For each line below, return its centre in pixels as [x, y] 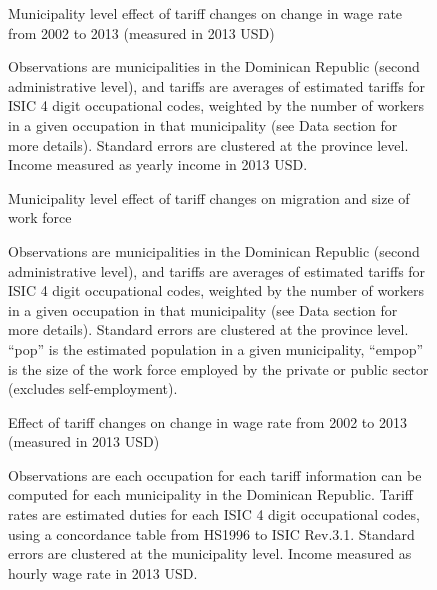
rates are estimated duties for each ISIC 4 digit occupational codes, [214, 514]
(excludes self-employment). [93, 388]
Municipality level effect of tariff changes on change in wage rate [205, 13]
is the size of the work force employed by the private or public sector [218, 368]
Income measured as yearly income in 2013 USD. [158, 164]
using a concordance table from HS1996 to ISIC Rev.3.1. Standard [211, 533]
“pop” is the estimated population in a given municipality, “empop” [216, 348]
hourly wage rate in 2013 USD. [103, 572]
